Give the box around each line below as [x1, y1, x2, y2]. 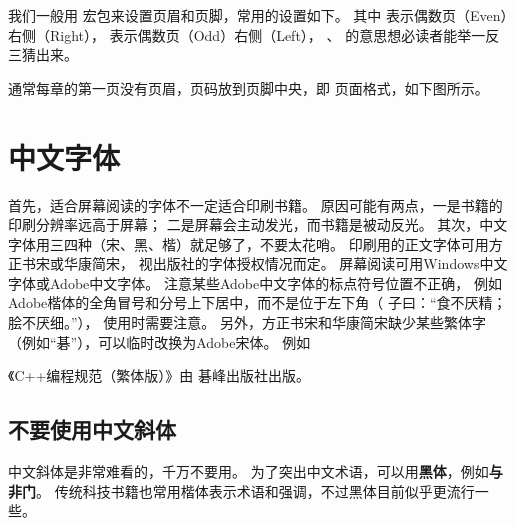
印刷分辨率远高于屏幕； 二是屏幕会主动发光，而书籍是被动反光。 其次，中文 [8, 214, 508, 235]
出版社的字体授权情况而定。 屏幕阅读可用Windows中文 [152, 253, 508, 274]
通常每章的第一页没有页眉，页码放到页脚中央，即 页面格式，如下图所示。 [8, 77, 489, 98]
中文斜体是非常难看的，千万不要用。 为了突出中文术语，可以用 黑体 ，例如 [8, 461, 489, 482]
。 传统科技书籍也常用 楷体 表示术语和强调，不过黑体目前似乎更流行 [36, 480, 475, 501]
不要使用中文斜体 [8, 414, 176, 445]
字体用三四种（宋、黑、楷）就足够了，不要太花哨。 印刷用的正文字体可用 [8, 233, 489, 254]
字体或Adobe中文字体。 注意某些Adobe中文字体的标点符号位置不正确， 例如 [8, 272, 502, 293]
